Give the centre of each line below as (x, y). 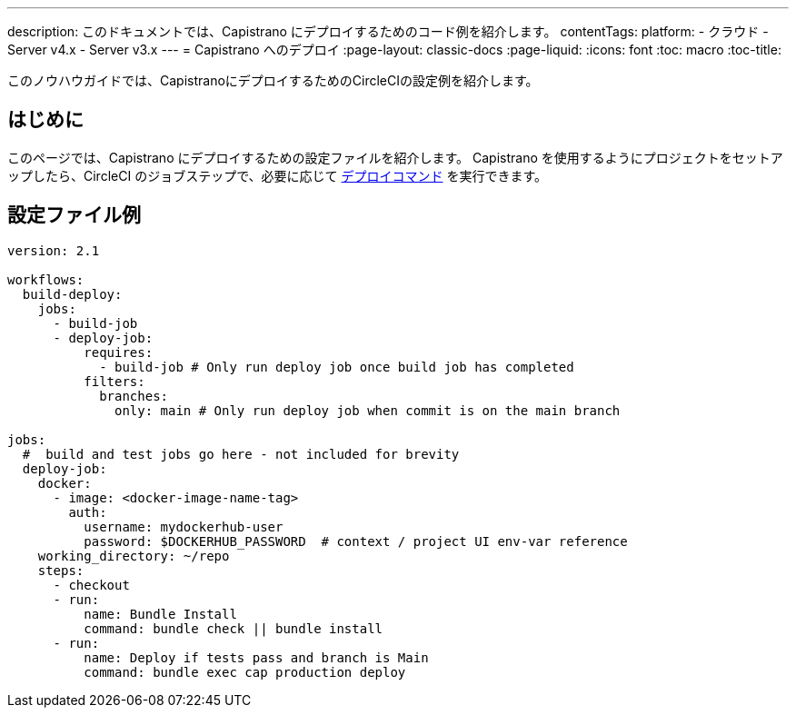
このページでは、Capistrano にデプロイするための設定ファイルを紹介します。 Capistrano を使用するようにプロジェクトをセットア (395, 157)
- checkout (91, 585)
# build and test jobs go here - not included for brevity (241, 454)
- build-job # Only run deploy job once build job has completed (337, 367)
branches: (134, 396)
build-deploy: (72, 294)
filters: (114, 381)
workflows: (46, 279)
